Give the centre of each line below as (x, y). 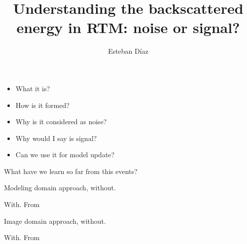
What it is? (33, 88)
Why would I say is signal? (56, 138)
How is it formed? (42, 105)
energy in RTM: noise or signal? (128, 27)
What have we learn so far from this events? (71, 171)
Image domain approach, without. (55, 221)
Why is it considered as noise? (61, 122)
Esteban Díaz (128, 51)
